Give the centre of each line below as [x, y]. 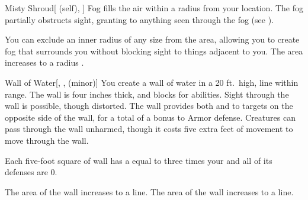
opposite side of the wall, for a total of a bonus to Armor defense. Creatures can [150, 117]
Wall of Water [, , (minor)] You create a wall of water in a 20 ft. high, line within [152, 82]
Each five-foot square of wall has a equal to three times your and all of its [139, 160]
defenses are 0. [31, 172]
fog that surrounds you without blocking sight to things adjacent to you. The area [154, 51]
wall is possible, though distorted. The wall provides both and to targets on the [149, 106]
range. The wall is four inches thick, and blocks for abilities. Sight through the [147, 94]
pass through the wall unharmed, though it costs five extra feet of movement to [149, 129]
